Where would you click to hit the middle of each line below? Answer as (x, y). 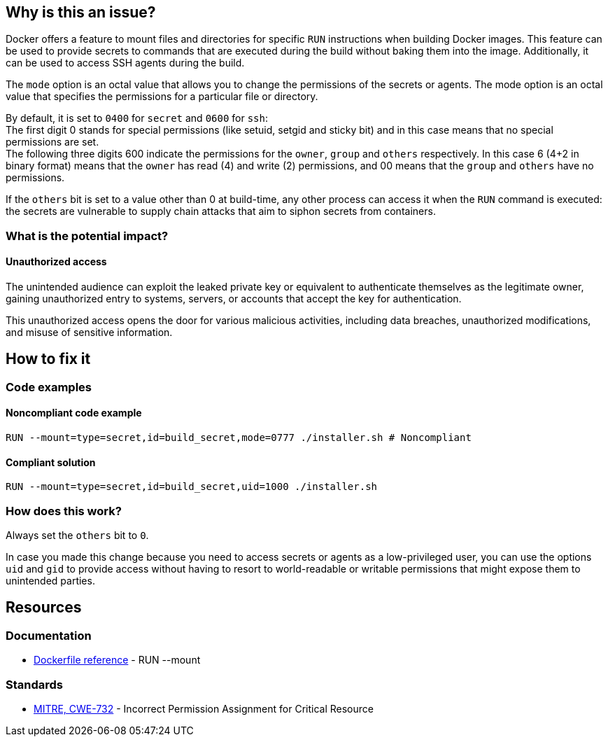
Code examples (49, 387)
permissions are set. (52, 142)
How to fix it (48, 359)
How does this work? (64, 511)
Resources (44, 608)
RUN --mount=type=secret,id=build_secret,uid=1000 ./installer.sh (192, 487)
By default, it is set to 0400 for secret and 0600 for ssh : (137, 118)
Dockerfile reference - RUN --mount (117, 660)
